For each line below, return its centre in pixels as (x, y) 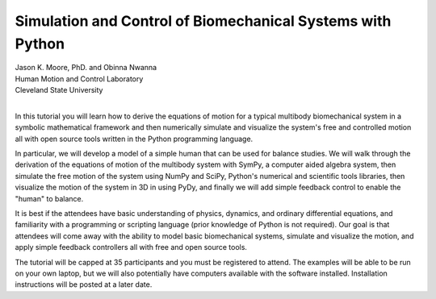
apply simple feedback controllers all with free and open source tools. (131, 247)
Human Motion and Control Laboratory (79, 79)
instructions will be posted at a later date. (84, 284)
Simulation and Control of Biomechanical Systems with (203, 21)
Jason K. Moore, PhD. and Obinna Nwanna (86, 68)
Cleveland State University (59, 90)
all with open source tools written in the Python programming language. (134, 139)
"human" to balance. (49, 198)
